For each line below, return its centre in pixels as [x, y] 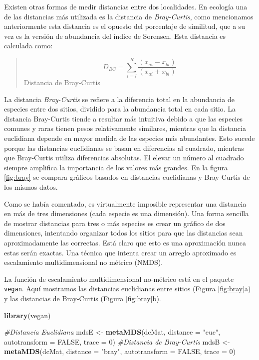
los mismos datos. [31, 187]
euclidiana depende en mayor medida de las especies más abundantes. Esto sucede [129, 138]
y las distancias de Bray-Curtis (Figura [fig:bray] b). [83, 299]
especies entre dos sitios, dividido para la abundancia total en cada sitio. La [120, 109]
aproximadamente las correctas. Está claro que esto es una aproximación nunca [125, 242]
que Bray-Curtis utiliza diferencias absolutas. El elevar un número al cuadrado [124, 158]
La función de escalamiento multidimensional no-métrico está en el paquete [119, 279]
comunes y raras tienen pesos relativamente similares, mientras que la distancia [125, 128]
